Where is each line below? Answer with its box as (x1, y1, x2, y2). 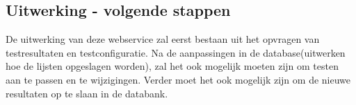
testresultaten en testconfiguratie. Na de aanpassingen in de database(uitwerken (6, 45, 346, 59)
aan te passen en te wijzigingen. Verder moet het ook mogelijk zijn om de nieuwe (6, 72, 351, 86)
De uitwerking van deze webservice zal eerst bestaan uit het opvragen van (6, 32, 320, 46)
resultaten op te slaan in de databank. (6, 86, 168, 100)
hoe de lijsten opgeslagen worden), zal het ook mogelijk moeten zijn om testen (6, 59, 339, 73)
